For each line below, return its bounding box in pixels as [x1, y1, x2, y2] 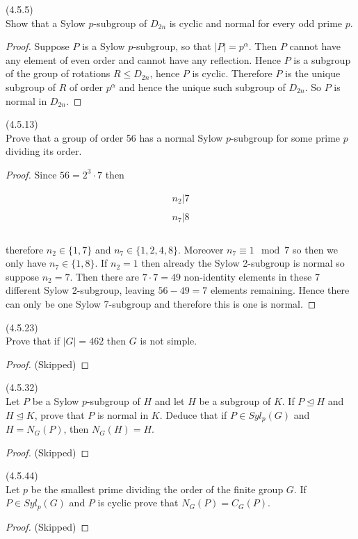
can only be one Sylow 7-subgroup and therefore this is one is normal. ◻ [6, 297, 316, 311]
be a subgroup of [199, 394, 271, 408]
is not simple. [140, 333, 197, 348]
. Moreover [178, 242, 224, 256]
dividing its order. [6, 144, 82, 158]
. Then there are [70, 269, 140, 283]
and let [154, 394, 185, 408]
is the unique [285, 66, 341, 81]
